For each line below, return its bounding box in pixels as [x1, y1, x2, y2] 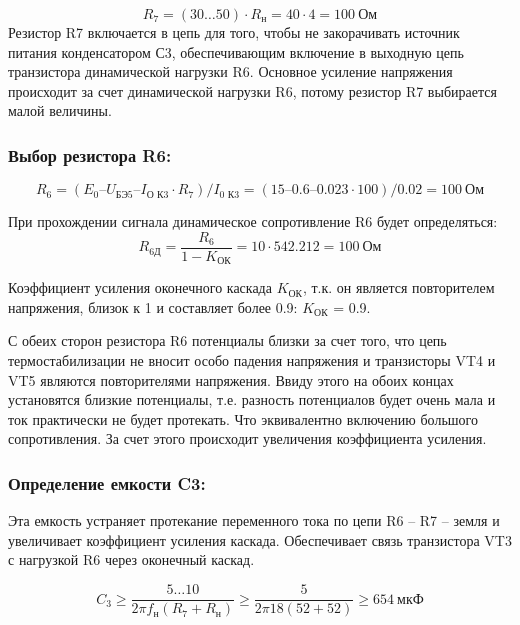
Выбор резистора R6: [8, 142, 172, 167]
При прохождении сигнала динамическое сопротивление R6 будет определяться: [8, 211, 498, 232]
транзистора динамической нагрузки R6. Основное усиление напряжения [8, 61, 453, 82]
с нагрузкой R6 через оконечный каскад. [8, 549, 255, 570]
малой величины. [8, 100, 112, 121]
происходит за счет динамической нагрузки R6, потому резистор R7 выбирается [8, 80, 497, 101]
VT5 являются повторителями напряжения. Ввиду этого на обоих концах [8, 369, 454, 390]
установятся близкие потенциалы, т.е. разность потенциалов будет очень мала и [8, 389, 496, 410]
